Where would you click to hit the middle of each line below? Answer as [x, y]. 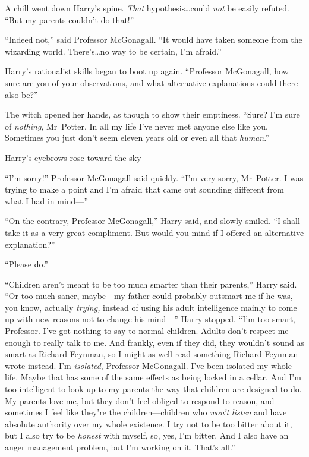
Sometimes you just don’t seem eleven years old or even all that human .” [137, 138]
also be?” [21, 94]
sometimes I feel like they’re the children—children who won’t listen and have [146, 412]
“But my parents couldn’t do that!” [70, 19]
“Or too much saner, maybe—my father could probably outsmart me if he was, [149, 296]
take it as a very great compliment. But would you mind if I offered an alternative [154, 232]
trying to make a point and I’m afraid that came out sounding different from [145, 189]
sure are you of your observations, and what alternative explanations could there [152, 82]
